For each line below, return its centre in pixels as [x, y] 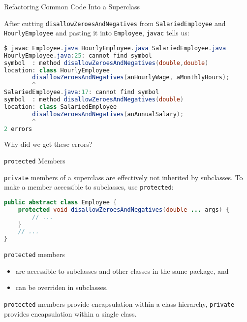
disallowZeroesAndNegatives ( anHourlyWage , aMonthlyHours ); [131, 78]
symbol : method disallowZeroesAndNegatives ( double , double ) [106, 63]
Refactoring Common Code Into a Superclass [72, 6]
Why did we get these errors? [48, 144]
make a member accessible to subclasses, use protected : [89, 187]
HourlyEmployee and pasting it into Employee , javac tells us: [97, 33]
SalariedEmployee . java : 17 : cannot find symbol [82, 92]
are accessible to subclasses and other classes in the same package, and [122, 271]
